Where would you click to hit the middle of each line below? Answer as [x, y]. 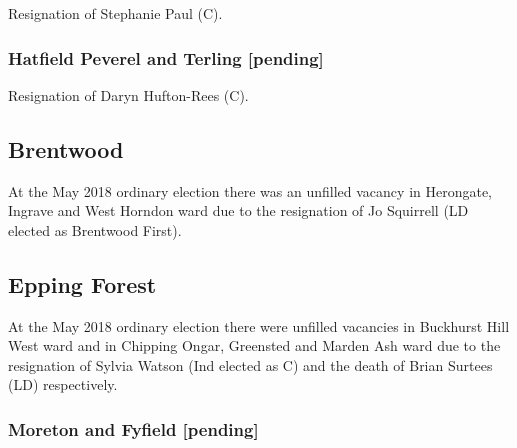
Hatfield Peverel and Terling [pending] [166, 57]
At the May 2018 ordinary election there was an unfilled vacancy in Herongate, [250, 190]
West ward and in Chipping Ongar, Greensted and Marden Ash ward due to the [254, 345]
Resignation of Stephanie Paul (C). [115, 13]
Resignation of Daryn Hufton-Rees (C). [128, 94]
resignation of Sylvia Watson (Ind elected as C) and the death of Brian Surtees [250, 364]
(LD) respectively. [63, 384]
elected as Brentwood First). [95, 229]
